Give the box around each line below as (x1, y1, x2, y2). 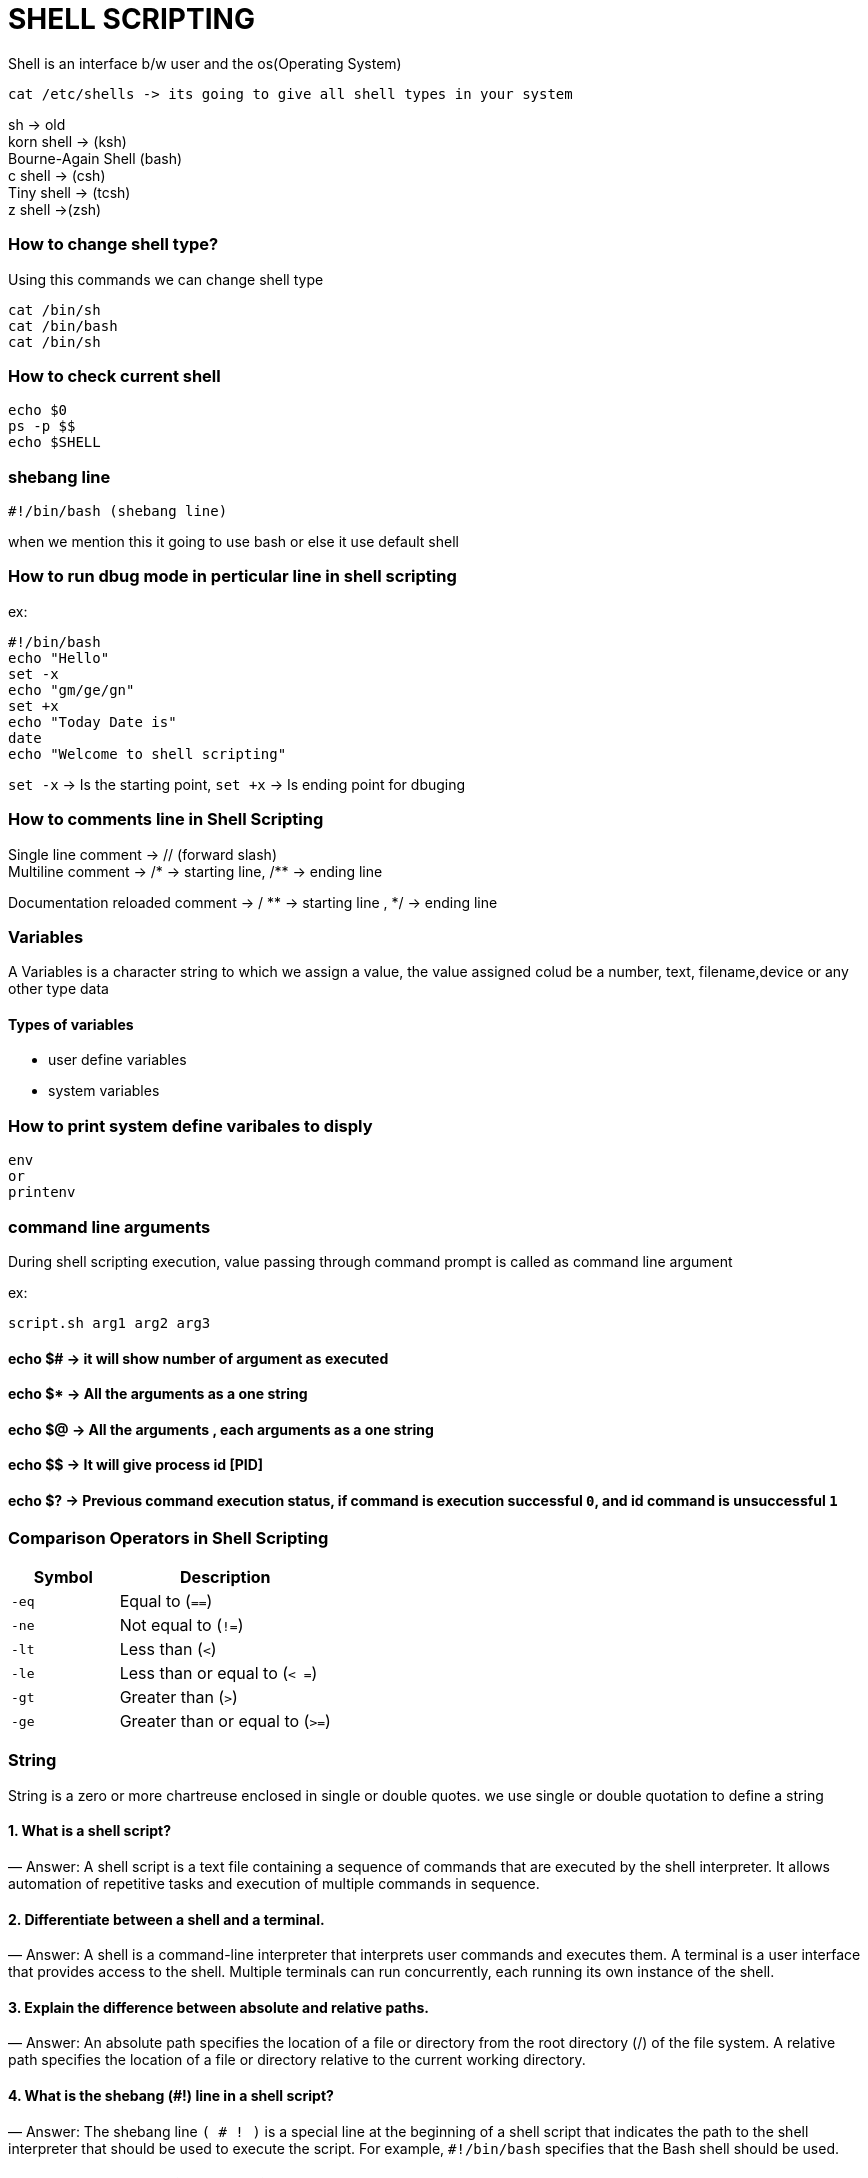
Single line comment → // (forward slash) (8, 845, 278, 863)
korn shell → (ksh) (8, 132, 127, 150)
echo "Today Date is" (8, 713, 177, 730)
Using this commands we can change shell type (8, 270, 324, 288)
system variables (48, 1082, 160, 1100)
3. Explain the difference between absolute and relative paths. (8, 1998, 429, 2016)
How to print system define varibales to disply (8, 1115, 373, 1136)
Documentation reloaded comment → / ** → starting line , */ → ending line (8, 893, 498, 911)
